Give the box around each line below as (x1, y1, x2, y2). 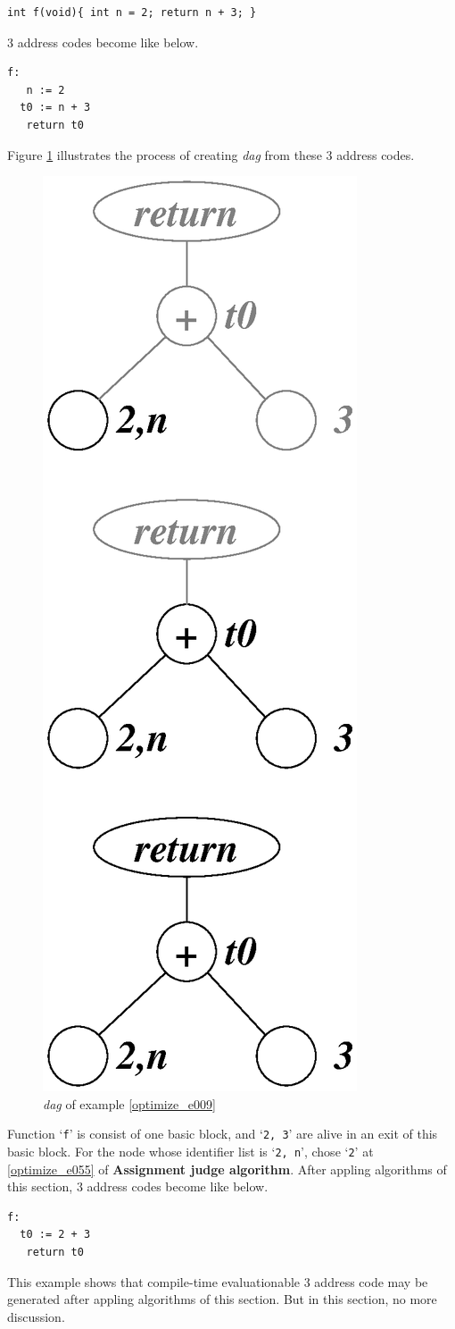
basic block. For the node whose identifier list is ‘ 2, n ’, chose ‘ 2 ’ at (7, 1142, 374, 1160)
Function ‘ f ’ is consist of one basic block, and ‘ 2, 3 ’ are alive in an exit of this (7, 1124, 438, 1143)
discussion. (7, 1307, 65, 1325)
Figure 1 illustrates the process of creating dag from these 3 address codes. (7, 145, 415, 164)
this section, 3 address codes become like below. (7, 1177, 269, 1196)
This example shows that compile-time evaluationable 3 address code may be (7, 1272, 428, 1291)
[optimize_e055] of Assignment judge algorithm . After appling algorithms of (7, 1159, 447, 1178)
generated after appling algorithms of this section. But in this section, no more (7, 1290, 437, 1308)
